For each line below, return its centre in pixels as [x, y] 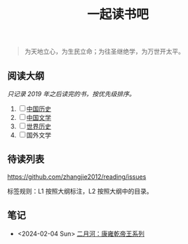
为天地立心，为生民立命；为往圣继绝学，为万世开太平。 [104, 52]
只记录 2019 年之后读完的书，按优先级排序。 [71, 94]
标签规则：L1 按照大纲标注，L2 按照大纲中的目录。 [80, 191]
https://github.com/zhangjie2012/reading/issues [77, 177]
